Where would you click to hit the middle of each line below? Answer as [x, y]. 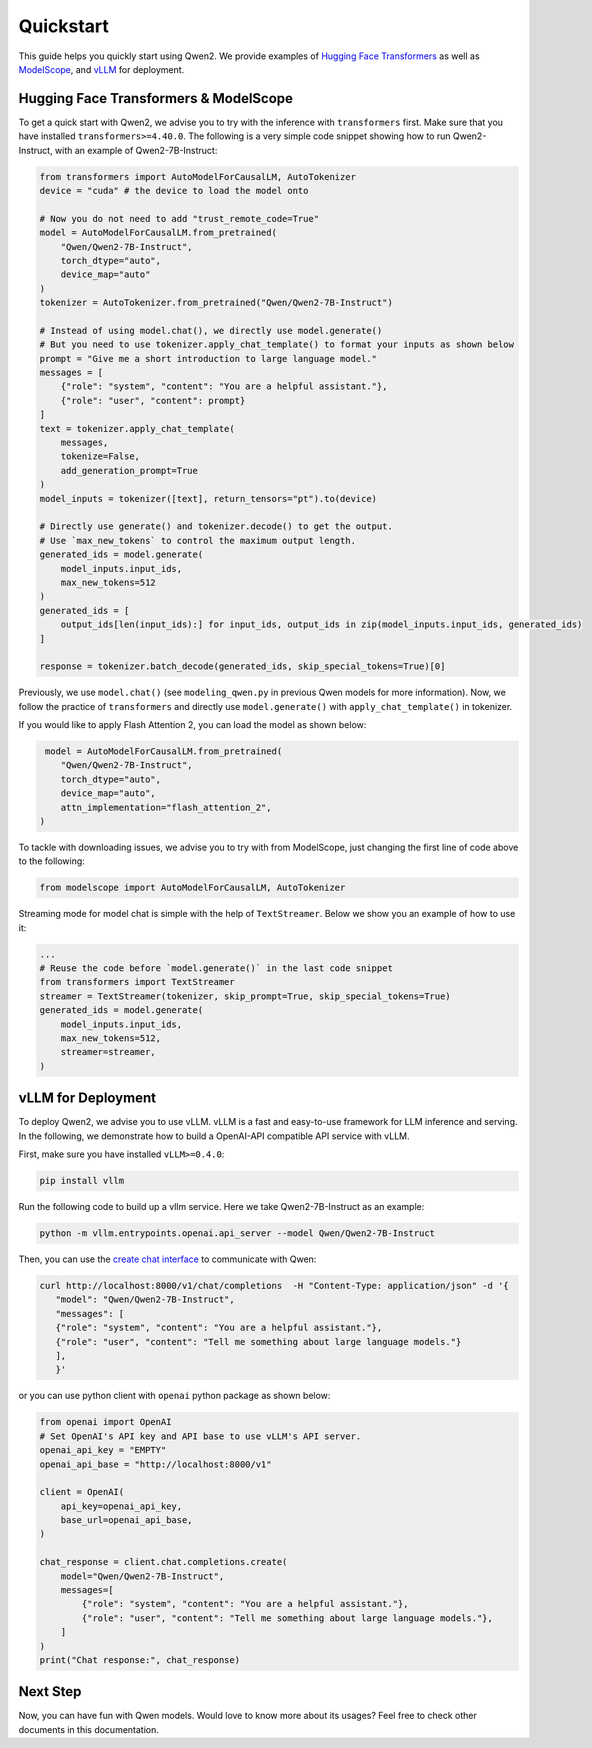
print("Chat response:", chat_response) [139, 1659]
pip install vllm [82, 1181]
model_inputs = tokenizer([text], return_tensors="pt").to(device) [208, 498]
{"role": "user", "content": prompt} [153, 400]
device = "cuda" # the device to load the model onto [174, 190]
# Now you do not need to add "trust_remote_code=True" [179, 218]
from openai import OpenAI [105, 1422]
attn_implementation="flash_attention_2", [166, 807]
